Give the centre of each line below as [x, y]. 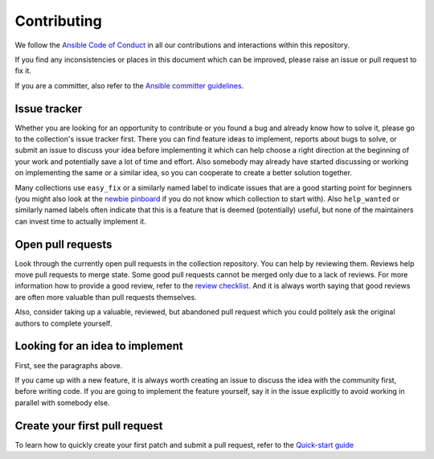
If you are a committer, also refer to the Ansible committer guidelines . [129, 85]
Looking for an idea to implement [99, 346]
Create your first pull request [89, 426]
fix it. [23, 71]
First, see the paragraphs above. [69, 365]
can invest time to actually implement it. [80, 221]
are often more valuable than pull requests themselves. [106, 297]
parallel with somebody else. [62, 403]
